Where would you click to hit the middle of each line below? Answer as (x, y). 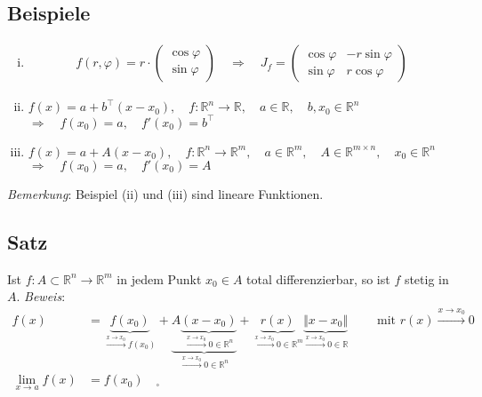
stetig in (426, 278)
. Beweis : (41, 296)
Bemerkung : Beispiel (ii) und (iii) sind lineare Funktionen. (165, 193)
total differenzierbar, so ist (318, 278)
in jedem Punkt (159, 278)
